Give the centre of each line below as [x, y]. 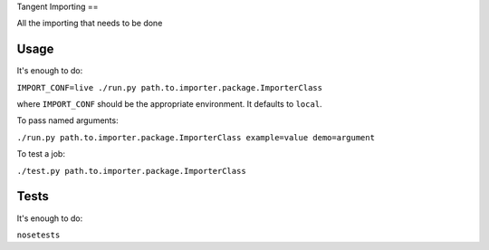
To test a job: [41, 154]
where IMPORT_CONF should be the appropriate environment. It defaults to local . [169, 104]
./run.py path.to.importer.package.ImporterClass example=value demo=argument [196, 137]
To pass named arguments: [67, 120]
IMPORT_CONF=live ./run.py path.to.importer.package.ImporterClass [170, 87]
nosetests [38, 235]
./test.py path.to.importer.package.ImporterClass [131, 171]
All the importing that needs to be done [90, 24]
